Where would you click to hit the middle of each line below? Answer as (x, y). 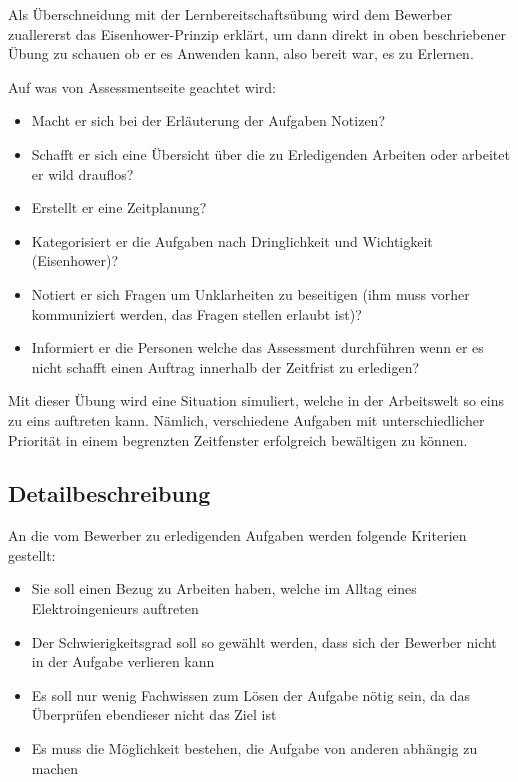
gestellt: (32, 554)
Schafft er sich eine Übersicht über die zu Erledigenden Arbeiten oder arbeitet (270, 153)
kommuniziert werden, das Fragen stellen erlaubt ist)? (196, 313)
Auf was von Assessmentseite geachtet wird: (142, 86)
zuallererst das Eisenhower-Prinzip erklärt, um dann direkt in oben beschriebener (257, 33)
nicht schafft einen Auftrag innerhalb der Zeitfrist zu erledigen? (225, 366)
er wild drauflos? (82, 173)
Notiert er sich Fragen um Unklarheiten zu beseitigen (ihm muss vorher (250, 293)
